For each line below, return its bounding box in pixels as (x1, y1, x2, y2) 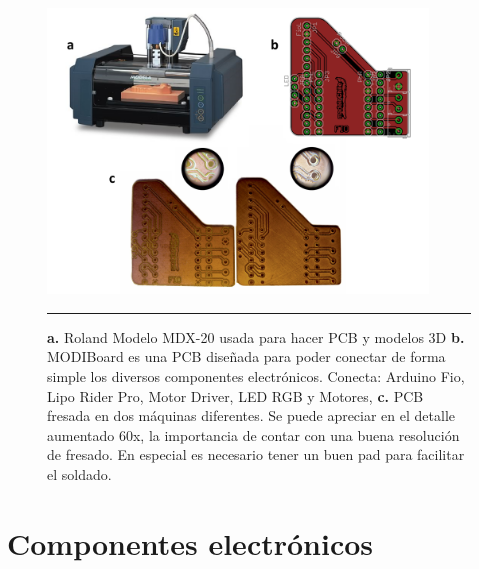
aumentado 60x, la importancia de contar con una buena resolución (47, 424, 460, 445)
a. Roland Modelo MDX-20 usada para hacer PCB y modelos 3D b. (47, 326, 465, 347)
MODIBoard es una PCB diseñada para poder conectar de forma (47, 346, 446, 367)
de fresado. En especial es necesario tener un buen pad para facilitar (47, 444, 465, 465)
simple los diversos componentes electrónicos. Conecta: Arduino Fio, (47, 365, 465, 386)
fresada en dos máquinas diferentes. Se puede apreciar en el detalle (47, 405, 456, 426)
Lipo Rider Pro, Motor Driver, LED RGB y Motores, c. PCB (47, 385, 424, 406)
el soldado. (47, 463, 112, 484)
